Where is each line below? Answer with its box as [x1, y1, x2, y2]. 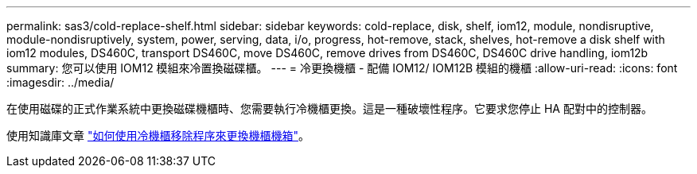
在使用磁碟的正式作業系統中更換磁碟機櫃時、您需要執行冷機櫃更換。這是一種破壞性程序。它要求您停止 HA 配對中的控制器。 [6, 102, 652, 115]
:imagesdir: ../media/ [6, 75, 115, 89]
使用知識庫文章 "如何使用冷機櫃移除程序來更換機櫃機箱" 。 [6, 129, 310, 142]
